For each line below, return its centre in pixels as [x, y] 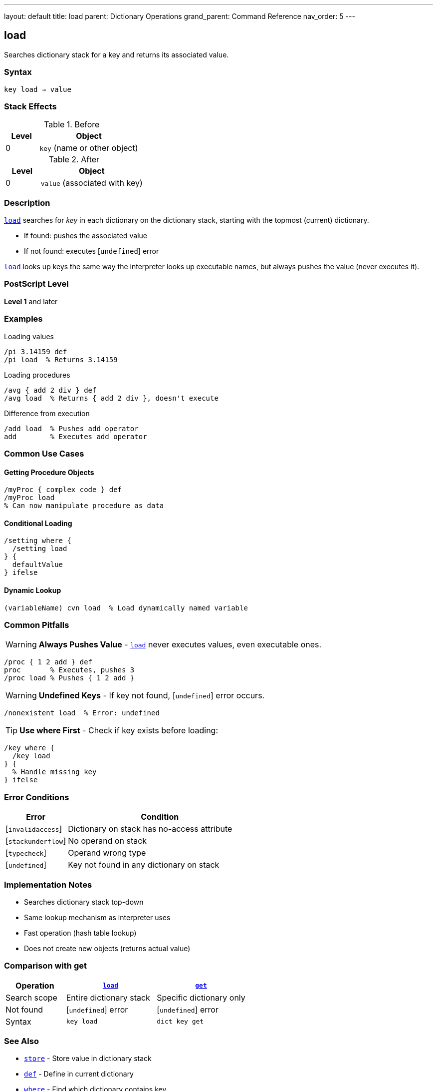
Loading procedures [37, 375]
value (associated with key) [92, 183]
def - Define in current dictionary [79, 1074]
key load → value [38, 89]
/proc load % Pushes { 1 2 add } [69, 678]
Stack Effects [30, 106]
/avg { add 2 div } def [50, 390]
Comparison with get [45, 966]
